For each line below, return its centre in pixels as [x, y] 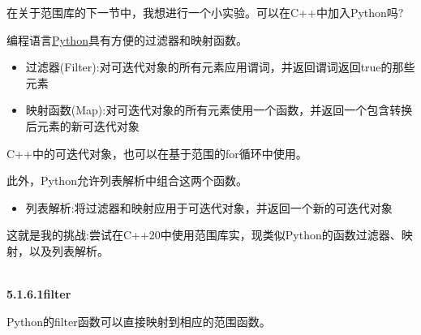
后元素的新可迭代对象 [82, 125]
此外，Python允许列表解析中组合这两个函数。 [127, 180]
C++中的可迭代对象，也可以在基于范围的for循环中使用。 [157, 153]
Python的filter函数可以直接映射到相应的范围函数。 [139, 321]
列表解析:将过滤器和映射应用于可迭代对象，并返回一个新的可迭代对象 [209, 207]
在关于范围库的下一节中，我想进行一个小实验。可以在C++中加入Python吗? [205, 12]
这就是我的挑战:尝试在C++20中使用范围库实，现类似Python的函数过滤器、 [204, 235]
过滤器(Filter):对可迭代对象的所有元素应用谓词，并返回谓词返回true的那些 [220, 67]
